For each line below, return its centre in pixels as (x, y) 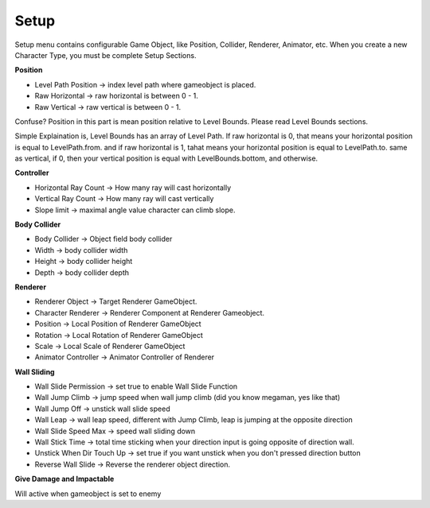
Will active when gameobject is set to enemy (88, 494)
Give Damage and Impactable (64, 479)
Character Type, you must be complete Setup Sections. (106, 55)
